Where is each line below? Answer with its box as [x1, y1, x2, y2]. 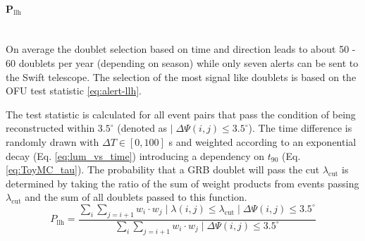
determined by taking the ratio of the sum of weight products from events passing [6, 175, 359, 190]
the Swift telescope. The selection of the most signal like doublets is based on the [6, 69, 357, 84]
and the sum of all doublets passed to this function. [25, 190, 247, 204]
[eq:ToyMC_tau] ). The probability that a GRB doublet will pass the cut [6, 162, 320, 177]
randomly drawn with [6, 134, 99, 149]
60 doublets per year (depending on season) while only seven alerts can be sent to [6, 55, 359, 70]
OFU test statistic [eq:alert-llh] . [6, 83, 142, 98]
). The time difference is [248, 121, 352, 135]
